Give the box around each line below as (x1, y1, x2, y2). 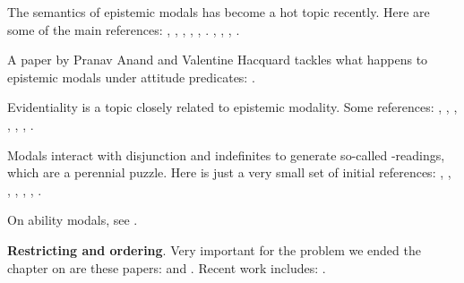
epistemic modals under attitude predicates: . (7, 67, 255, 86)
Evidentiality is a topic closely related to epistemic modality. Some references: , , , (7, 98, 458, 116)
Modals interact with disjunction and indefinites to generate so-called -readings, (7, 145, 445, 164)
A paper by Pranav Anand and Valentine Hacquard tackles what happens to (7, 50, 428, 69)
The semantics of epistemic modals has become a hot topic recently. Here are (7, 3, 430, 21)
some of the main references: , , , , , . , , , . (7, 20, 240, 39)
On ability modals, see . (7, 210, 138, 229)
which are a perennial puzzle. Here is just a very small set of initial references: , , (7, 163, 451, 182)
